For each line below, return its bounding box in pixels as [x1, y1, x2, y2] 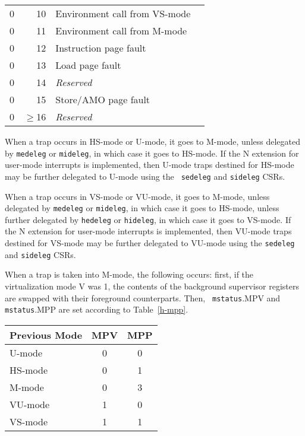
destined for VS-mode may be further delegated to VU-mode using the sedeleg [5, 237, 295, 249]
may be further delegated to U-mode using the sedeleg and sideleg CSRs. [5, 170, 285, 182]
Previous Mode [10, 327, 83, 342]
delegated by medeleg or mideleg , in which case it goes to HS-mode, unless [5, 202, 279, 214]
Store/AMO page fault [55, 93, 150, 106]
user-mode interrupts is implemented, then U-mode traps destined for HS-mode [5, 158, 294, 171]
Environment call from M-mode [55, 24, 187, 37]
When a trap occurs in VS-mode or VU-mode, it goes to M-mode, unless [5, 190, 270, 202]
